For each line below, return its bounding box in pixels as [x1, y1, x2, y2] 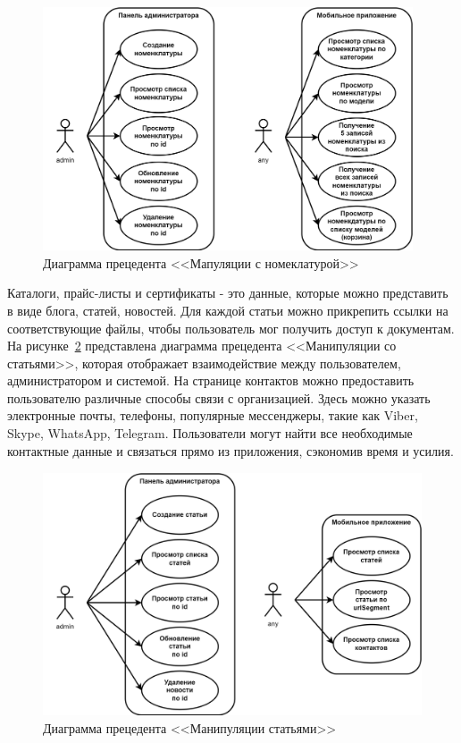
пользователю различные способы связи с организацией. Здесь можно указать [7, 388, 431, 407]
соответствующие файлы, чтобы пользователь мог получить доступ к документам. [7, 318, 455, 337]
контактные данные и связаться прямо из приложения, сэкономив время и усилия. [7, 441, 454, 460]
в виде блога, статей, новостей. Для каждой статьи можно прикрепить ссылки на [7, 300, 448, 319]
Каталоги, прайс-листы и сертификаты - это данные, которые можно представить [7, 283, 448, 302]
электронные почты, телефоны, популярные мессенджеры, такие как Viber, [7, 406, 418, 425]
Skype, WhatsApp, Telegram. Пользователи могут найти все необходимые [7, 424, 413, 443]
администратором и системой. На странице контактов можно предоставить [7, 371, 415, 390]
